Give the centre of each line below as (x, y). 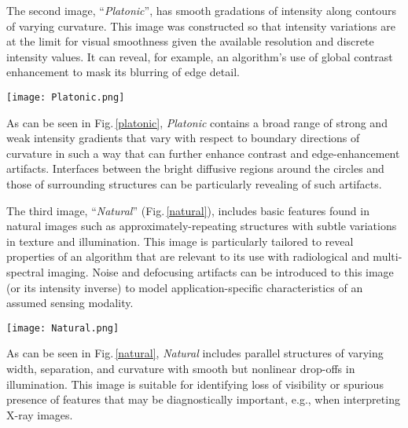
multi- (388, 256)
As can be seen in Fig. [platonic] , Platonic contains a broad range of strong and (197, 122)
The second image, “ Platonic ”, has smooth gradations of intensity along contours (202, 10)
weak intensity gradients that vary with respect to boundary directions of (183, 138)
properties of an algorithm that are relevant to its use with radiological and (188, 256)
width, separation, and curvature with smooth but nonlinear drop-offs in (181, 368)
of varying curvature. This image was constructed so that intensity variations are (201, 26)
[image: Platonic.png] (66, 97)
